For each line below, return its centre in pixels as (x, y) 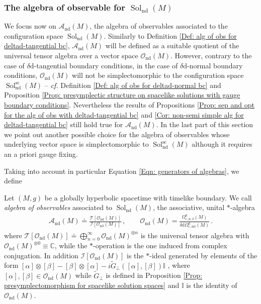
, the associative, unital (189, 207)
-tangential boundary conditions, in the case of (106, 65)
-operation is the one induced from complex (160, 245)
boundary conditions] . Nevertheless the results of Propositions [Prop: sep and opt (129, 104)
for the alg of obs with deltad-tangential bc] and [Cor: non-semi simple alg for (124, 114)
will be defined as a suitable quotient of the (172, 45)
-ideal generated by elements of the (203, 255)
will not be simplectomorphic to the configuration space (158, 75)
